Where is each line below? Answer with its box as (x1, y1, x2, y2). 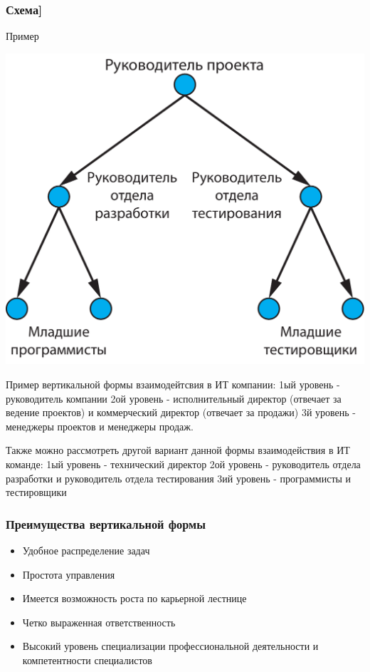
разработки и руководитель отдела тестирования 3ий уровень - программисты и (6, 470, 351, 485)
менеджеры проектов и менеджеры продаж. (6, 418, 194, 433)
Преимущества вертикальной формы (6, 515, 206, 532)
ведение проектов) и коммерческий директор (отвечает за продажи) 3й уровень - (6, 405, 356, 420)
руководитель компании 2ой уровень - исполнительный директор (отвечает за (6, 391, 342, 405)
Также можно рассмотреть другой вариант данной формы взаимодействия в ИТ (6, 443, 350, 458)
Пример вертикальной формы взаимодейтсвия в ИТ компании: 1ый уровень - (6, 376, 340, 391)
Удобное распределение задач (22, 542, 150, 557)
